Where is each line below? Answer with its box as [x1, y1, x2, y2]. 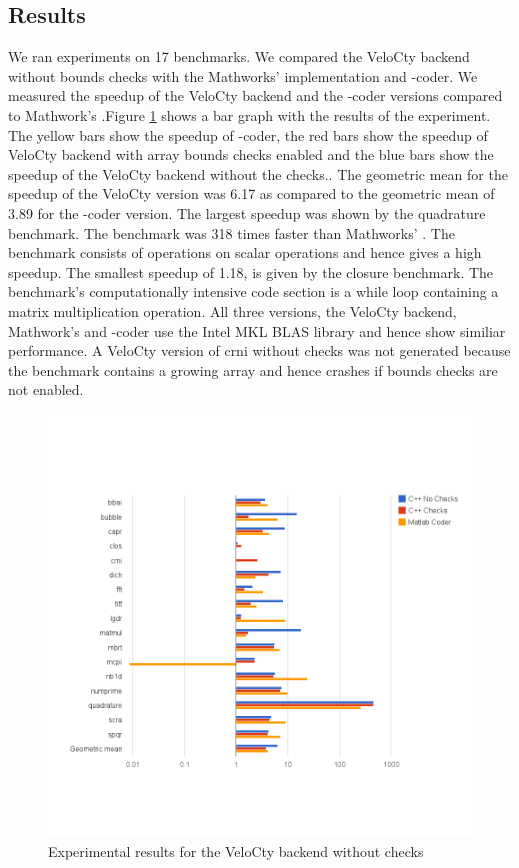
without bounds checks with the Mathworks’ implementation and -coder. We [8, 65, 478, 86]
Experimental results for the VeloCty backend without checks [48, 840, 424, 861]
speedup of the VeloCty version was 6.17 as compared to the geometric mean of [8, 183, 495, 204]
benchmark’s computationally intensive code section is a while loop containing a [8, 281, 499, 302]
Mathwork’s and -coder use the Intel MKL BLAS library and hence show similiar [8, 320, 506, 341]
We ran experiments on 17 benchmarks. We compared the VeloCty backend [8, 46, 470, 67]
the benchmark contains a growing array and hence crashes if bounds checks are [8, 359, 498, 380]
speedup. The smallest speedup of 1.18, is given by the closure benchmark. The [8, 261, 494, 282]
